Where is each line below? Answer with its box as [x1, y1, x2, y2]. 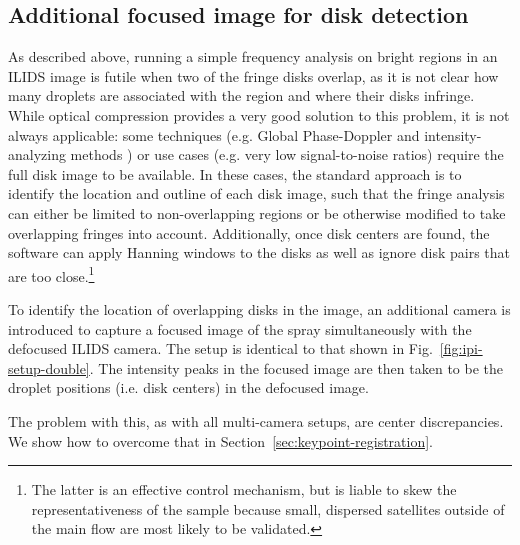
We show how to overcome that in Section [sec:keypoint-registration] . [8, 430, 434, 451]
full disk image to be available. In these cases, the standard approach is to [8, 163, 462, 184]
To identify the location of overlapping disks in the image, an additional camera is [8, 298, 511, 319]
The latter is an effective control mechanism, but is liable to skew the [31, 479, 457, 500]
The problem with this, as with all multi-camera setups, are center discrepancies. [8, 410, 504, 431]
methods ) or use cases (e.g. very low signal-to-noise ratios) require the [70, 144, 504, 165]
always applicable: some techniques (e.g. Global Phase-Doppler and [8, 124, 420, 145]
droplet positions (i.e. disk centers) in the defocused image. [8, 377, 369, 398]
